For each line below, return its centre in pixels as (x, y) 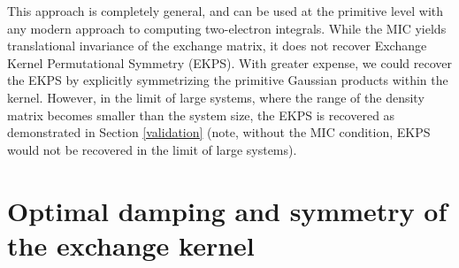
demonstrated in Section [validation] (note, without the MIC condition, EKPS (219, 132)
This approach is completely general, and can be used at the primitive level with (226, 11)
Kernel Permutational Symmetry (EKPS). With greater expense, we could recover (229, 62)
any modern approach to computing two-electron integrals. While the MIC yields (227, 28)
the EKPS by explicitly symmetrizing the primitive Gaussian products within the (228, 80)
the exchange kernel (131, 245)
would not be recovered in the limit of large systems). (152, 149)
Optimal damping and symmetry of (227, 210)
